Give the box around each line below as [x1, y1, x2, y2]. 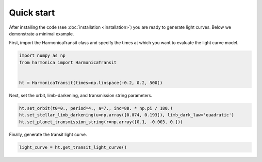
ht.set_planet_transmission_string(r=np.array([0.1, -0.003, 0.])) [19, 119, 183, 125]
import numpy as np [19, 53, 65, 58]
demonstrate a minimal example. [9, 31, 74, 36]
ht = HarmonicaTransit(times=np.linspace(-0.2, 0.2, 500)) [19, 80, 163, 85]
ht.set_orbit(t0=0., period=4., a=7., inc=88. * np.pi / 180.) [19, 105, 173, 111]
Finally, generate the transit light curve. [9, 131, 87, 137]
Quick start [9, 7, 55, 18]
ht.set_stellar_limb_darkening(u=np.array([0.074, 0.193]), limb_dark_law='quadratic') [19, 112, 234, 118]
